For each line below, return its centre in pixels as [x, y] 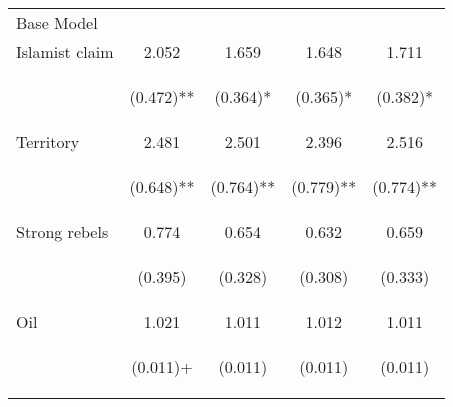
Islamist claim [65, 51]
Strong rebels [62, 231]
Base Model [57, 22]
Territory [48, 141]
